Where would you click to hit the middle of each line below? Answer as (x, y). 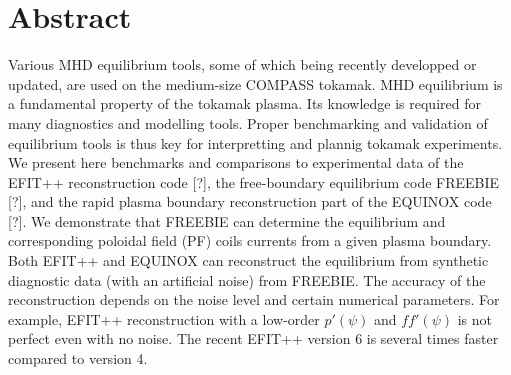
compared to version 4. (78, 358)
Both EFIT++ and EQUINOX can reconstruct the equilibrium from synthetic (248, 260)
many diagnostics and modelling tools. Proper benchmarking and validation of (248, 122)
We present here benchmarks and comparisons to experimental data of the (236, 162)
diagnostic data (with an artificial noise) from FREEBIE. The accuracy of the (247, 279)
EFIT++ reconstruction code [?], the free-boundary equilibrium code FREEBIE (254, 181)
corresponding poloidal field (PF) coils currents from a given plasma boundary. (250, 240)
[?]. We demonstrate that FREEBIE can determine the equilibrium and (227, 220)
